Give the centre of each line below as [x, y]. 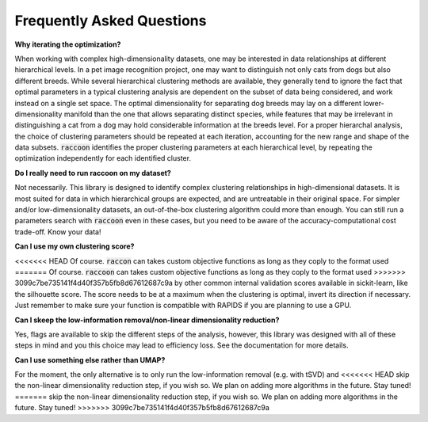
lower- [374, 103]
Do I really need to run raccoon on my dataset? [93, 173]
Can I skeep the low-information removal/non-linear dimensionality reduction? [147, 320]
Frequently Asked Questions [111, 21]
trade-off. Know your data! [58, 232]
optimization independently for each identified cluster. [103, 158]
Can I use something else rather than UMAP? [90, 359]
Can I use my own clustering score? [75, 246]
